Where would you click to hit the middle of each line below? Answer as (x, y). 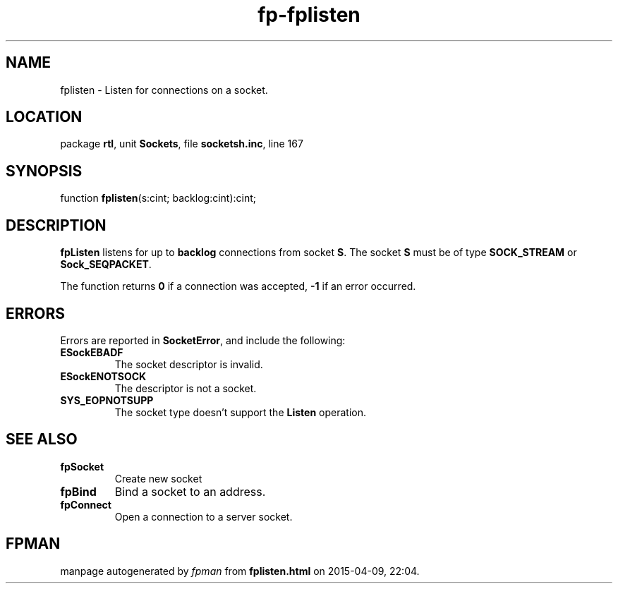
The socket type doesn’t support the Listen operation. (240, 412)
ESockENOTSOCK (103, 376)
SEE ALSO (42, 439)
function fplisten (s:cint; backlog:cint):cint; (158, 198)
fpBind (78, 491)
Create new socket (158, 478)
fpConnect (86, 504)
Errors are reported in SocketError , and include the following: (203, 340)
